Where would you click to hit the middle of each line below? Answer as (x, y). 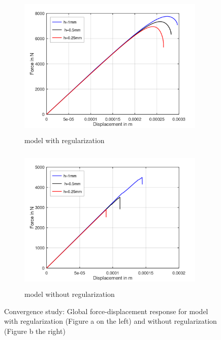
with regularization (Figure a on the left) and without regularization (110, 321)
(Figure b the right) (35, 331)
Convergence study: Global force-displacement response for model (106, 311)
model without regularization (70, 294)
